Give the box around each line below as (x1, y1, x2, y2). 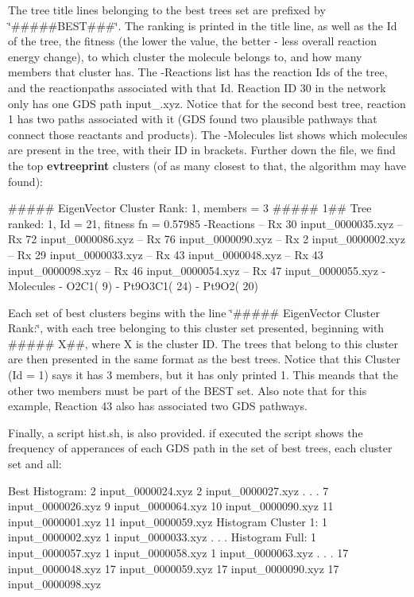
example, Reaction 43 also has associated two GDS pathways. (8, 397, 308, 414)
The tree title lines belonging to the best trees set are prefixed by (8, 2, 326, 17)
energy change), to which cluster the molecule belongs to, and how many (8, 48, 362, 64)
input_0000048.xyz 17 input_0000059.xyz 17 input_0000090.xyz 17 (8, 560, 339, 576)
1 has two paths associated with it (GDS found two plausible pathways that (8, 110, 377, 127)
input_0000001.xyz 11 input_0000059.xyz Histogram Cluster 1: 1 (8, 513, 327, 529)
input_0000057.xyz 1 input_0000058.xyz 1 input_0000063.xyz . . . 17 (8, 545, 349, 560)
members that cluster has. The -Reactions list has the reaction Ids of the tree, (8, 64, 388, 80)
